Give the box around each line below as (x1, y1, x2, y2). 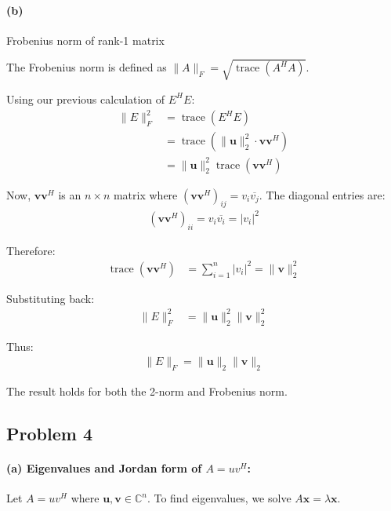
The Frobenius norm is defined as (6, 59, 167, 75)
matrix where (113, 186, 178, 203)
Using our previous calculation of (6, 90, 165, 107)
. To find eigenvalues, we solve (147, 490, 291, 506)
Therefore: (6, 242, 56, 258)
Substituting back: (6, 290, 95, 306)
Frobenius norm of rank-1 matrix (6, 31, 165, 48)
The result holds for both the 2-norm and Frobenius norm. (6, 383, 288, 400)
